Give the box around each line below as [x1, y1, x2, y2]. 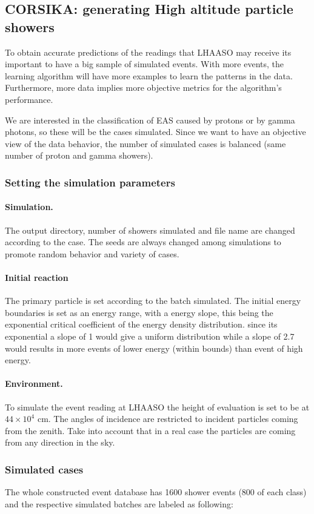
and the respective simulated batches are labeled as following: [5, 497, 233, 510]
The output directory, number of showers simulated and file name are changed [5, 223, 295, 236]
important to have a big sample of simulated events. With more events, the [5, 58, 284, 70]
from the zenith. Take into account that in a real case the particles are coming [5, 424, 296, 437]
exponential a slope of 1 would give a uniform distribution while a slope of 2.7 [5, 329, 295, 342]
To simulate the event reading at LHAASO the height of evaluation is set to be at [5, 400, 310, 413]
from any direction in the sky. [5, 436, 115, 449]
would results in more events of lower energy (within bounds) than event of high [5, 341, 303, 354]
